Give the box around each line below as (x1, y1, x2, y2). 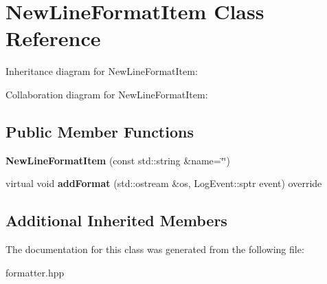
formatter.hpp (5, 265, 65, 279)
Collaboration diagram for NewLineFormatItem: (5, 87, 208, 101)
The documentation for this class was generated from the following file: (5, 242, 304, 256)
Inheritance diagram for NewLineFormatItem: (5, 64, 198, 78)
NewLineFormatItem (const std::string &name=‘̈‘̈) (5, 153, 230, 167)
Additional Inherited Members (5, 210, 227, 231)
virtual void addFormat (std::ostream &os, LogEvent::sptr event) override (5, 176, 322, 190)
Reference (5, 24, 101, 52)
